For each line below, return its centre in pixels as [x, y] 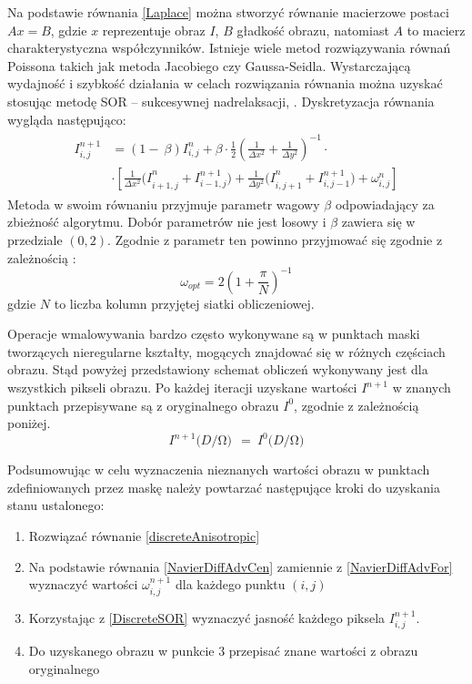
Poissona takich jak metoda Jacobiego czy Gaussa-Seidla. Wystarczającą [209, 65]
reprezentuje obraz [154, 30]
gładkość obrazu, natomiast [313, 30]
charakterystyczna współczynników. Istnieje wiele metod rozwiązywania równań [229, 48]
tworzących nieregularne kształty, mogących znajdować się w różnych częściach [226, 351]
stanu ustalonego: [56, 505]
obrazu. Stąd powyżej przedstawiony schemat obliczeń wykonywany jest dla [218, 369]
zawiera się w [378, 222]
